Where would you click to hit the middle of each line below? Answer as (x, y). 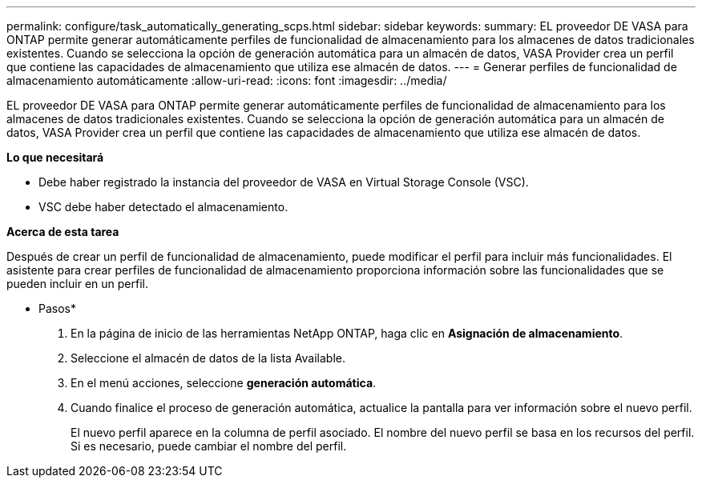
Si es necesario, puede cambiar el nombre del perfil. (209, 446)
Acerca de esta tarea (63, 232)
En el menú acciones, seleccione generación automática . (224, 383)
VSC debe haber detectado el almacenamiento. (163, 207)
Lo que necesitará (55, 157)
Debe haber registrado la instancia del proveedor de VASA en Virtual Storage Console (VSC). (284, 182)
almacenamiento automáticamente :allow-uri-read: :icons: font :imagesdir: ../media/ (227, 80)
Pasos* (57, 308)
